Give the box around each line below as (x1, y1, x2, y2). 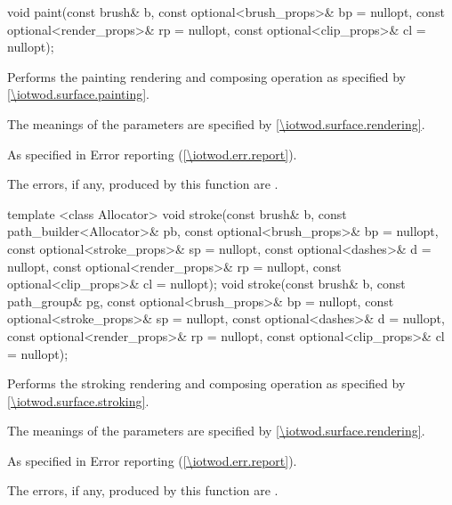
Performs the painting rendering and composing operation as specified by (7, 67, 406, 86)
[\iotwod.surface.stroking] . (7, 391, 149, 410)
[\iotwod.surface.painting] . (7, 85, 150, 103)
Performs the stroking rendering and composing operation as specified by (7, 374, 406, 393)
